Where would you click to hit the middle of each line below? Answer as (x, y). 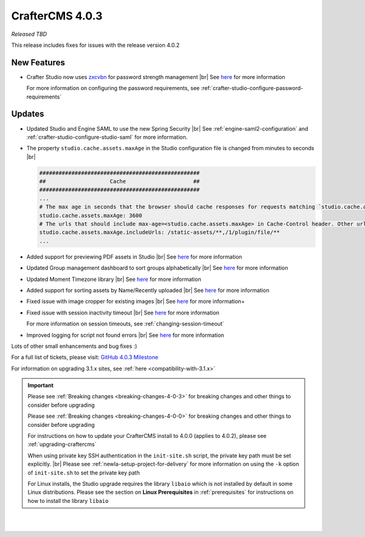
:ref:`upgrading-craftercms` (62, 445)
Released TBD (29, 34)
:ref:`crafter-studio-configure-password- (252, 88)
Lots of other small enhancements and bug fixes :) (74, 346)
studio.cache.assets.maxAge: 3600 (91, 215)
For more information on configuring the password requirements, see (113, 88)
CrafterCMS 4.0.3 (57, 16)
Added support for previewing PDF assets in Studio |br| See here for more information (134, 257)
